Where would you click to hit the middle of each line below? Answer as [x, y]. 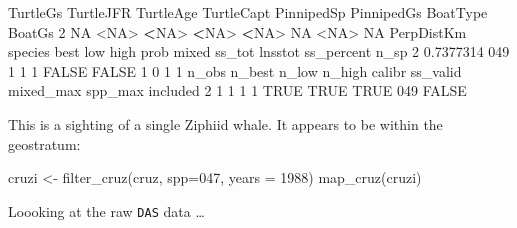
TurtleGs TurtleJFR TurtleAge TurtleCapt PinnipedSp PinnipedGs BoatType [248, 12]
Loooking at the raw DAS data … [106, 210]
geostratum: [44, 143]
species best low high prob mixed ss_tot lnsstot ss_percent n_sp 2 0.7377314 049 [259, 51]
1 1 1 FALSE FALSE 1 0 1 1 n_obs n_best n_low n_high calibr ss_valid [235, 70]
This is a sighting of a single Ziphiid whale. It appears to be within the [225, 123]
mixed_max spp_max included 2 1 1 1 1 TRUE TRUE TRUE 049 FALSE [237, 90]
